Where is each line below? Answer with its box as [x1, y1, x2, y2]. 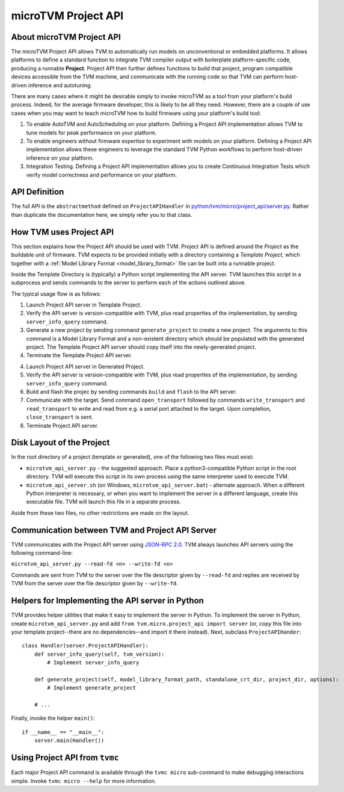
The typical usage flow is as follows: [11, 290, 102, 298]
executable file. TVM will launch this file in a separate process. [26, 498, 181, 505]
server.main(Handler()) [34, 737, 105, 744]
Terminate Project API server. [26, 422, 99, 429]
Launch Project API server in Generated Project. [26, 363, 145, 370]
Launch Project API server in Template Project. [26, 301, 142, 308]
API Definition [11, 187, 64, 197]
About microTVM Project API [11, 32, 121, 42]
